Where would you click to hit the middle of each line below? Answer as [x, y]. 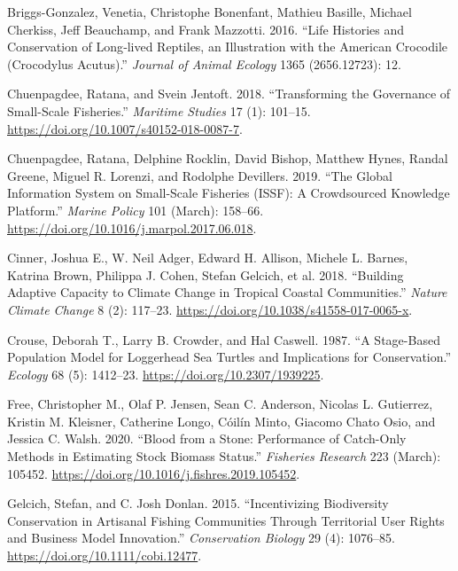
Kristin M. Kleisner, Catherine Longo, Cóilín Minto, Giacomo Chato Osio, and [221, 421]
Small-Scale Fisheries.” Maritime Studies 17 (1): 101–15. [159, 110]
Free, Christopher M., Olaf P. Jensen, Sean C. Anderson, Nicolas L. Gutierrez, [220, 404]
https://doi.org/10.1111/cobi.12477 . [105, 555]
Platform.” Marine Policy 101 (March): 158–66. [136, 210]
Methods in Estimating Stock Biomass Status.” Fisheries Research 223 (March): [224, 456]
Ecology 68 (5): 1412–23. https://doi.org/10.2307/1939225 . [166, 374]
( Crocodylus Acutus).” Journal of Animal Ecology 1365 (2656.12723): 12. [204, 63]
